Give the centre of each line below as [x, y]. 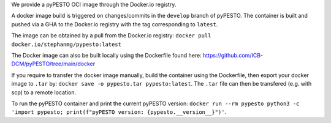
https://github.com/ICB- [233, 55]
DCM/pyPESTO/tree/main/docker [53, 64]
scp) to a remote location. [44, 92]
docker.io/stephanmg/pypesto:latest [67, 44]
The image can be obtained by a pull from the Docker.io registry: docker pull [111, 35]
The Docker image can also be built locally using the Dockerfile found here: [106, 55]
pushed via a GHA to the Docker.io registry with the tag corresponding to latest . [115, 24]
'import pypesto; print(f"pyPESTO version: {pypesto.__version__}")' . [119, 112]
